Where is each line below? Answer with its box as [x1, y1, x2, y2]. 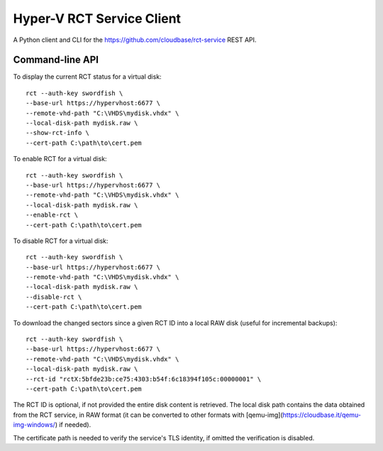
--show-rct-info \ [26, 129, 90, 137]
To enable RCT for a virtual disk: [13, 155, 107, 163]
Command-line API [13, 54, 99, 66]
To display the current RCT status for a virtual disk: [13, 72, 162, 81]
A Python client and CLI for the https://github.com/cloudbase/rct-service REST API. [13, 36, 257, 44]
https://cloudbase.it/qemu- [282, 411, 362, 419]
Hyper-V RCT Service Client [13, 11, 181, 26]
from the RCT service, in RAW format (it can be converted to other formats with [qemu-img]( [13, 411, 283, 419]
